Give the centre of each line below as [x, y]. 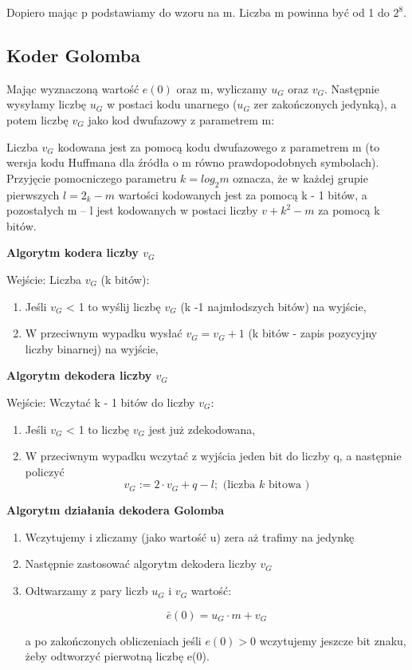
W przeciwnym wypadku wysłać [104, 333]
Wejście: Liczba [44, 279]
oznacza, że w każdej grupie [300, 177]
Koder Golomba [73, 55]
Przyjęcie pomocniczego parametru [92, 177]
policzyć [45, 471]
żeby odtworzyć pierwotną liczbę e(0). [117, 656]
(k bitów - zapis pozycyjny [313, 333]
